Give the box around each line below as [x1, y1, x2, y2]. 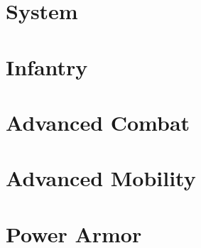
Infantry [6, 52, 88, 81]
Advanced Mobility [6, 163, 196, 193]
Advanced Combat [6, 107, 190, 136]
